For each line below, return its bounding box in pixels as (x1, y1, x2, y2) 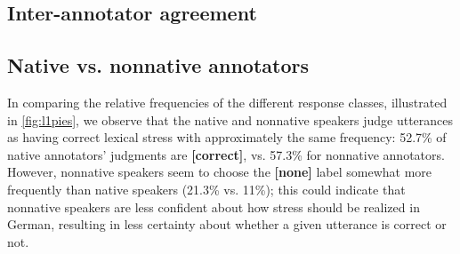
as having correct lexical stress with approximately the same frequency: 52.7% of (7, 128, 447, 147)
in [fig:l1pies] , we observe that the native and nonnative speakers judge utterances (7, 110, 454, 129)
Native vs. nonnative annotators (7, 52, 310, 79)
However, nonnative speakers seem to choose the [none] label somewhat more (7, 163, 432, 181)
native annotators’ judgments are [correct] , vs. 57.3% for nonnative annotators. (7, 145, 445, 163)
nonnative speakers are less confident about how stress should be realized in (7, 197, 420, 216)
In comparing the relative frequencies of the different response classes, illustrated (7, 92, 448, 111)
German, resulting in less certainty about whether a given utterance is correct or (7, 215, 447, 234)
